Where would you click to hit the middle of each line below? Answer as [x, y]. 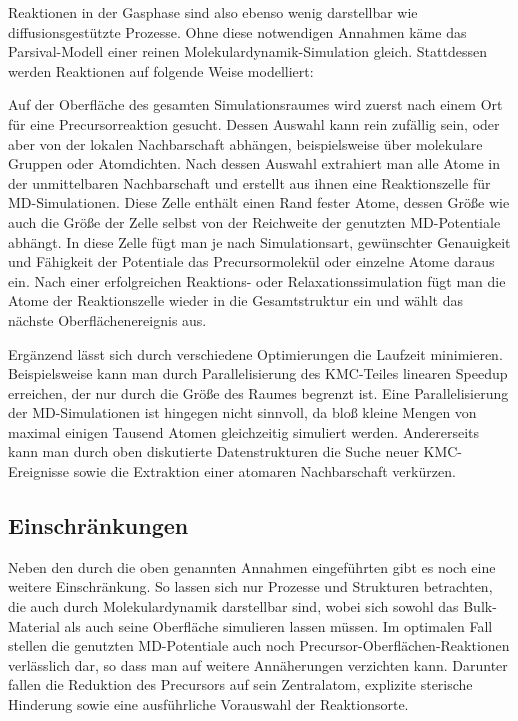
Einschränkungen [98, 525]
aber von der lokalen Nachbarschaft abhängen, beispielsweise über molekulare [245, 143]
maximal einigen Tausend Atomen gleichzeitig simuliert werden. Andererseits [243, 431]
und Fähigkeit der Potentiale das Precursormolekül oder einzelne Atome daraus [251, 261]
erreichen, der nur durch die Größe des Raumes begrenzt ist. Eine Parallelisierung [258, 392]
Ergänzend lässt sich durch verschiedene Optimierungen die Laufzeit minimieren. [255, 353]
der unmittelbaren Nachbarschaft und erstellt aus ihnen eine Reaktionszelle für [249, 182]
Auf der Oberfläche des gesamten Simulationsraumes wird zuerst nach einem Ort [255, 104]
